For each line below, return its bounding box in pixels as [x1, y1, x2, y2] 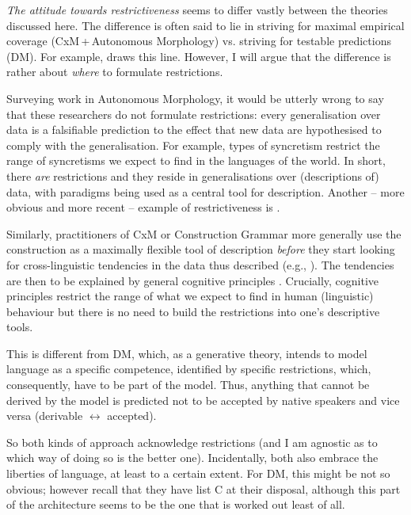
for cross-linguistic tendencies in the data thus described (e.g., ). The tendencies [6, 256, 394, 273]
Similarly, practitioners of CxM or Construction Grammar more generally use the [6, 225, 401, 242]
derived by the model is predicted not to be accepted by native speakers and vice [6, 391, 400, 408]
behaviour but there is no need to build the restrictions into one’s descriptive [6, 303, 380, 319]
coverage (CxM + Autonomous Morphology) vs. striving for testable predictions [6, 32, 391, 49]
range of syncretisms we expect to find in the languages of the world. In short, [6, 152, 386, 169]
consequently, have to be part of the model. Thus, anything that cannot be [6, 376, 370, 393]
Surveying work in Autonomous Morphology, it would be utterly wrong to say [6, 90, 384, 106]
